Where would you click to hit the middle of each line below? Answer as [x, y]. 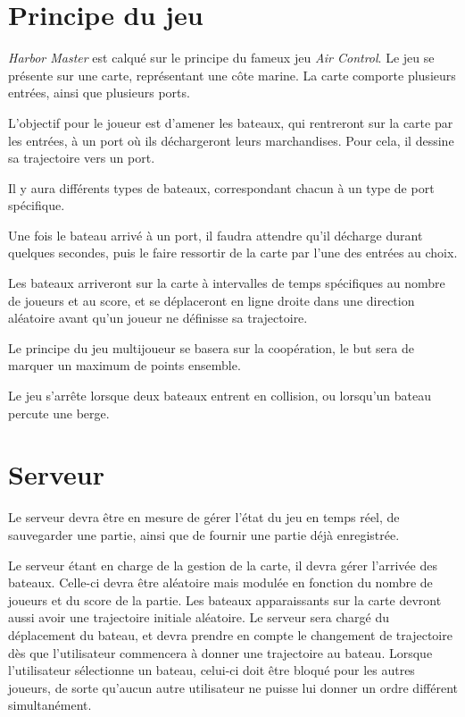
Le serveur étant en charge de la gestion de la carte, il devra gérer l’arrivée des [223, 565]
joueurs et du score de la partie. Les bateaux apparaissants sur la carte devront [225, 599]
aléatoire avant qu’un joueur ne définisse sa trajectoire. [158, 318]
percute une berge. [59, 413]
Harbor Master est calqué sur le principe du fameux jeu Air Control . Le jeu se [221, 58]
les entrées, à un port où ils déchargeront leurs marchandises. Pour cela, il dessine [231, 140]
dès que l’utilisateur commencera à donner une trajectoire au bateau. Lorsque [220, 652]
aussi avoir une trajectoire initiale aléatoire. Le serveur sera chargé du [199, 617]
